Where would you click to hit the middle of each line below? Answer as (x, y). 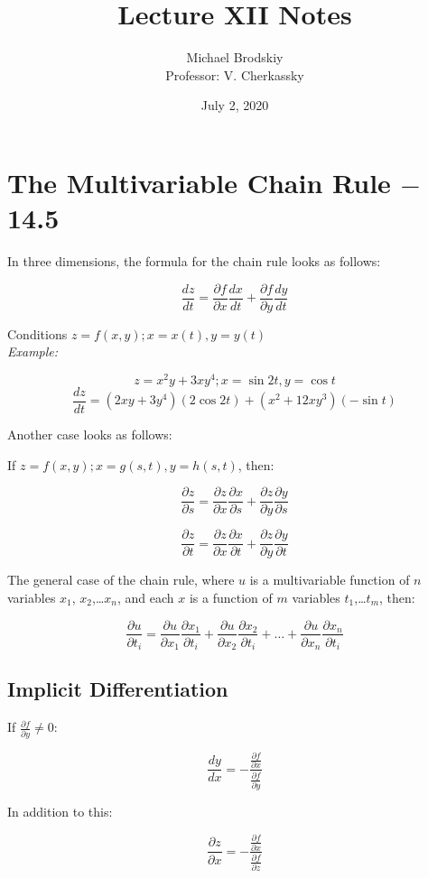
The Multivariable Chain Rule (199, 182)
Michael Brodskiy (235, 57)
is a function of (231, 597)
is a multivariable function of (330, 580)
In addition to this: (60, 812)
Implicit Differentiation (118, 689)
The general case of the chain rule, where (121, 580)
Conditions (37, 333)
